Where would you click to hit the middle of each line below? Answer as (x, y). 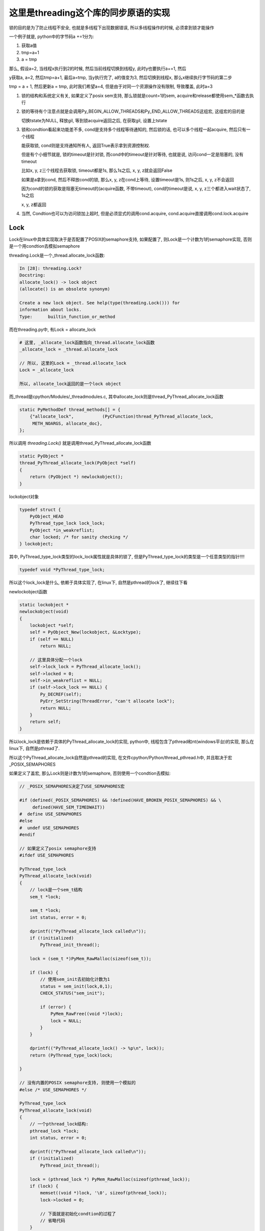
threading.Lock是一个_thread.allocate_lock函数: (57, 255)
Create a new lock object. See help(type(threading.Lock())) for (100, 303)
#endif (27, 835)
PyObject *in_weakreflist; (62, 530)
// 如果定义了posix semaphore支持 (58, 848)
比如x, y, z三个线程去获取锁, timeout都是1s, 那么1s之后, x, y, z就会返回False (97, 170)
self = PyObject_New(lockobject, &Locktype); (85, 632)
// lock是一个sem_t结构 (56, 890)
